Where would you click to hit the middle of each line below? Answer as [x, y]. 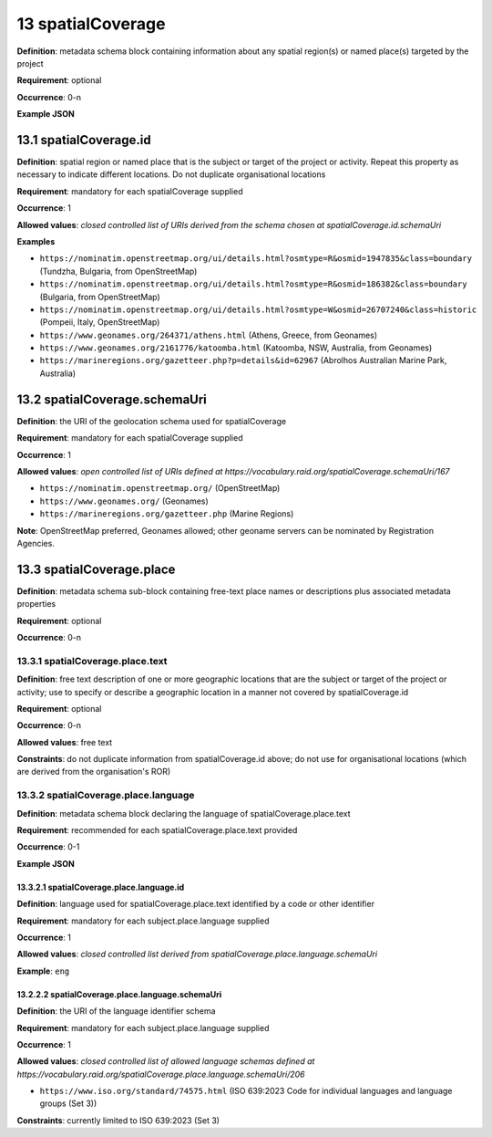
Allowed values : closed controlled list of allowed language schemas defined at [166, 1061]
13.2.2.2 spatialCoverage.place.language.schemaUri [119, 994]
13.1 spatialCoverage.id [84, 140]
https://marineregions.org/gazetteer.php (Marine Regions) [167, 514]
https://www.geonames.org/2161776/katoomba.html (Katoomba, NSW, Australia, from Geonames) [236, 348]
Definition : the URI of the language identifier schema [116, 1011]
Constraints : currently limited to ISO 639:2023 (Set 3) [118, 1120]
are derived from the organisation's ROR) [94, 772]
